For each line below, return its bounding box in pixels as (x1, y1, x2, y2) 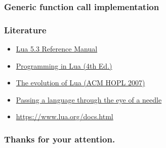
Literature (4, 23, 47, 36)
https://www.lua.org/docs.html (16, 111, 113, 122)
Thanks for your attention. (4, 132, 115, 145)
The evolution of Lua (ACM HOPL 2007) (16, 77, 145, 88)
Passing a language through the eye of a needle (16, 94, 162, 105)
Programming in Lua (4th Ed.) (16, 60, 112, 71)
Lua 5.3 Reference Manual (16, 43, 98, 54)
